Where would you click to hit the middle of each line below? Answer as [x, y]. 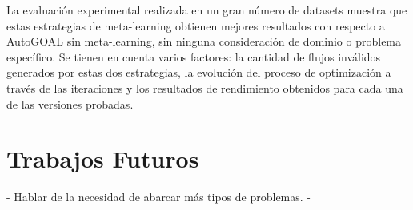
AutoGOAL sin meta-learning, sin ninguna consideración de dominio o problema [204, 41]
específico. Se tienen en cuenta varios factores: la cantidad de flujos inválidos [194, 56]
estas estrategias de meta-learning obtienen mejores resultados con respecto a [196, 25]
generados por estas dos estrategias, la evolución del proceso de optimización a [199, 72]
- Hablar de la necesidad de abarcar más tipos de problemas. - [158, 197]
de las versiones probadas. [70, 103]
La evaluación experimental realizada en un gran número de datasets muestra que [207, 10]
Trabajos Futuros [103, 158]
